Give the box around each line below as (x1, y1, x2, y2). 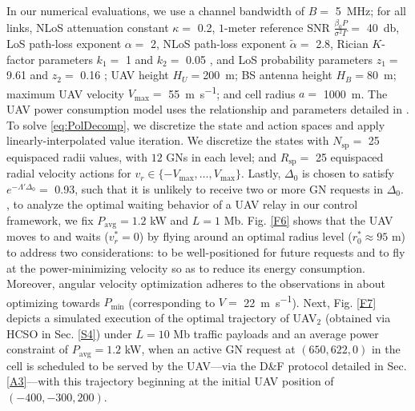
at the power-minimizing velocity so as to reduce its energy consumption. (6, 259, 365, 276)
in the (371, 341, 401, 357)
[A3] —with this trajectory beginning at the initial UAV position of (6, 373, 334, 389)
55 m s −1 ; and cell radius (168, 82, 296, 102)
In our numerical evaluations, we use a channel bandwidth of (6, 2, 305, 18)
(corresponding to (128, 293, 216, 310)
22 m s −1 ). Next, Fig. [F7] (244, 291, 377, 310)
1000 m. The (323, 85, 388, 102)
